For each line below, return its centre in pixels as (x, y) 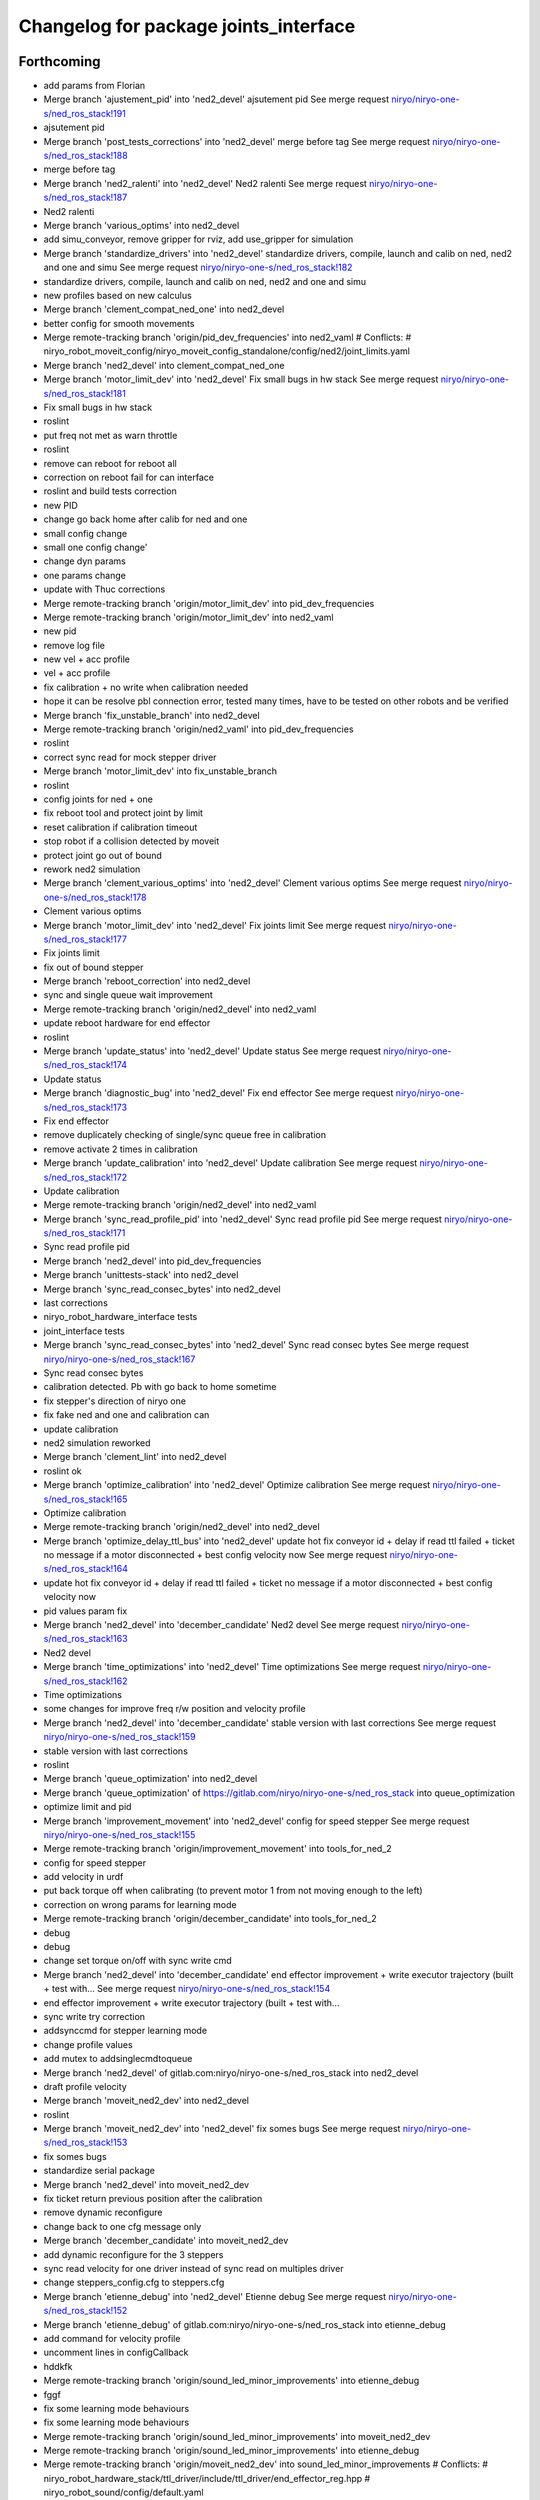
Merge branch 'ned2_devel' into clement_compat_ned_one (164, 365)
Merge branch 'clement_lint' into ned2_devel (135, 1457)
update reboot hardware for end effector (127, 1023)
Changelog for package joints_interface (187, 26)
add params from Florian (94, 86)
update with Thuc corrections (104, 589)
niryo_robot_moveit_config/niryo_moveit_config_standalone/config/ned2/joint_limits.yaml (226, 351)
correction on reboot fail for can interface (129, 477)
